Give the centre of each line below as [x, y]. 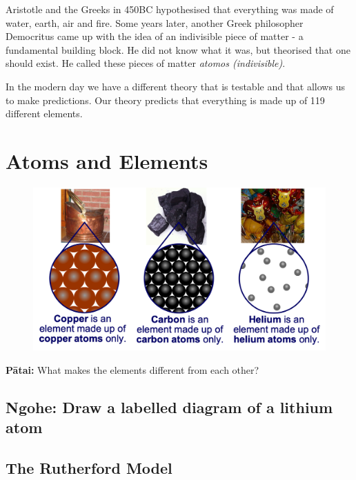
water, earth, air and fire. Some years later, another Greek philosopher [155, 22]
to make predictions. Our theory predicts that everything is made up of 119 [165, 100]
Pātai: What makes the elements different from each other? [132, 369]
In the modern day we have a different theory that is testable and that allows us [175, 86]
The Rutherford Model [89, 468]
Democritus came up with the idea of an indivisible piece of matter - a [155, 36]
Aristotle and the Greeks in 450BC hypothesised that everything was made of [170, 9]
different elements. [44, 113]
